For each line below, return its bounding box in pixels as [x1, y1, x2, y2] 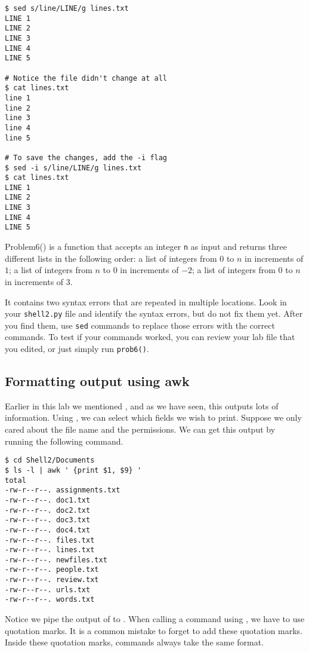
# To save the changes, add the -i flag [5, 153, 168, 162]
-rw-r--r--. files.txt [5, 535, 95, 544]
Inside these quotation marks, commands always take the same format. [5, 636, 264, 648]
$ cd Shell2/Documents [5, 456, 95, 465]
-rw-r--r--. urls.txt [5, 585, 91, 594]
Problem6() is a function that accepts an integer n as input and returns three [5, 240, 288, 253]
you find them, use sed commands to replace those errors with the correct [5, 319, 275, 331]
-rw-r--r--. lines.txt [5, 546, 95, 555]
